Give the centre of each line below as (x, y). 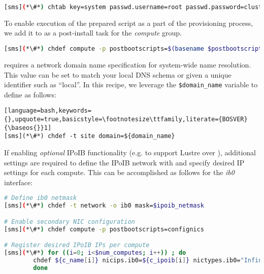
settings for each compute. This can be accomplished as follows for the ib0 (119, 172)
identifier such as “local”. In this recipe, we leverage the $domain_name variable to (131, 84)
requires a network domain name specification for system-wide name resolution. (128, 64)
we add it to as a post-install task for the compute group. (93, 33)
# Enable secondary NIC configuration (70, 221)
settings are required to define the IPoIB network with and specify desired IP (124, 162)
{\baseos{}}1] (28, 128)
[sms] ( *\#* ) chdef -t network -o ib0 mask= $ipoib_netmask (104, 206)
